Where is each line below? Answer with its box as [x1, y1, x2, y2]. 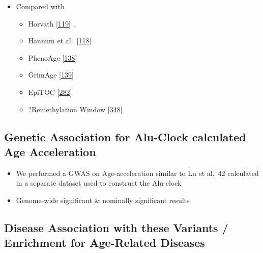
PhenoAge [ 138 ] [28, 52, 77, 63]
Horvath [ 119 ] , [28, 18, 75, 29]
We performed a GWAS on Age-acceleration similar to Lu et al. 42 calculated [16, 167, 259, 178]
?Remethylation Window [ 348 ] [28, 104, 123, 114]
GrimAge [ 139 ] [28, 69, 74, 80]
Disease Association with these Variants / [4, 219, 228, 235]
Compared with [16, 1, 65, 11]
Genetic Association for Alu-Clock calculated [4, 129, 246, 144]
